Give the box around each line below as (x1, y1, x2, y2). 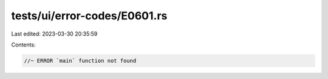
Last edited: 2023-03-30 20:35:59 (11, 30, 98, 37)
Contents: (11, 41, 36, 48)
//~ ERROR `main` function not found (24, 57, 137, 64)
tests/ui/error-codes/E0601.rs (11, 9, 168, 22)
